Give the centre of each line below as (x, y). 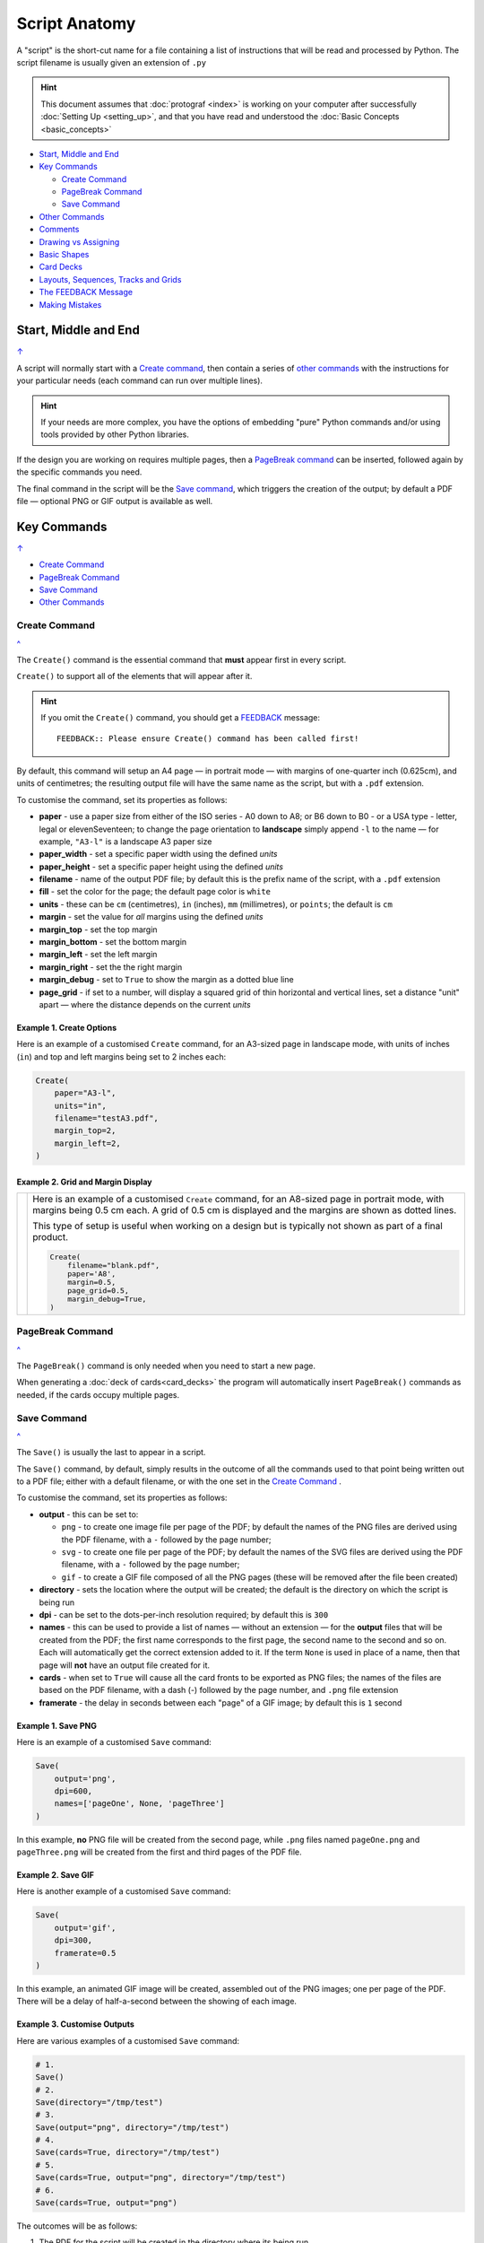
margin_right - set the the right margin (111, 967)
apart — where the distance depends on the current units (145, 1004)
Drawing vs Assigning (79, 241)
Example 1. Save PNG (57, 1725)
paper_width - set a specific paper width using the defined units (158, 854)
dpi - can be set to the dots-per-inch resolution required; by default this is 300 (184, 1615)
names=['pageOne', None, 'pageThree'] (139, 1804)
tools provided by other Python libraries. (115, 434)
